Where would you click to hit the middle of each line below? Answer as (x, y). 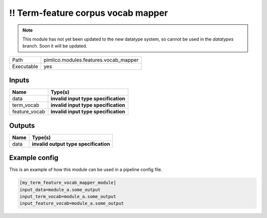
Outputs (22, 125)
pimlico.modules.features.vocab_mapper (91, 60)
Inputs (19, 80)
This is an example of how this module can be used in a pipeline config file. (86, 170)
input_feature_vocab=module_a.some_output (72, 203)
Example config (34, 158)
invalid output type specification (71, 144)
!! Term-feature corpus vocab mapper (89, 13)
